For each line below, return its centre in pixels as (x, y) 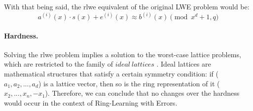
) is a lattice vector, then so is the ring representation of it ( (129, 83)
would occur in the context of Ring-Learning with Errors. (91, 102)
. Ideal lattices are (184, 64)
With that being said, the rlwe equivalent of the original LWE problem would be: (127, 6)
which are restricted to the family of (59, 64)
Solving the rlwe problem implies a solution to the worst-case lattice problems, (123, 54)
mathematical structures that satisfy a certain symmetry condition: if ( (111, 74)
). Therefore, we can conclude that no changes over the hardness (142, 93)
